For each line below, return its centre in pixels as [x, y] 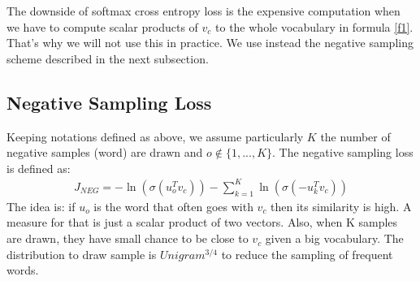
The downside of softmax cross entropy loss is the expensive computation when [204, 11]
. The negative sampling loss [343, 152]
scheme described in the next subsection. [108, 58]
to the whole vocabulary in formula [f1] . [314, 26]
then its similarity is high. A [341, 206]
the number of [355, 136]
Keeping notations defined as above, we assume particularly [155, 136]
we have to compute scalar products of [102, 26]
